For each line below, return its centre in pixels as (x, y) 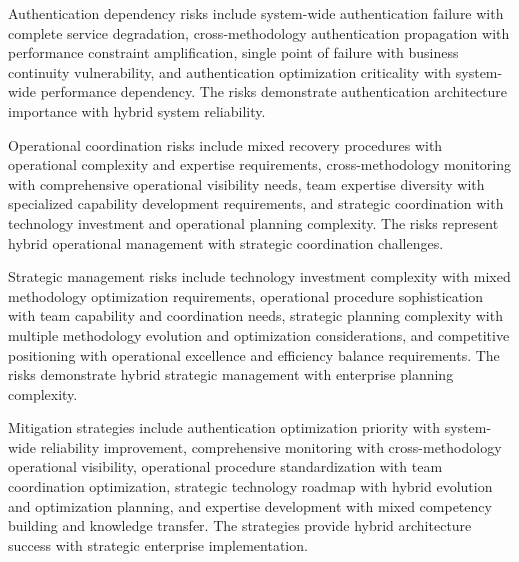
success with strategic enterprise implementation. (158, 544)
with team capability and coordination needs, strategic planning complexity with (255, 315)
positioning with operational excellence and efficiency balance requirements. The (254, 354)
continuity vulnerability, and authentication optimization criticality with (230, 71)
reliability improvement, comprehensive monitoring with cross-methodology (271, 446)
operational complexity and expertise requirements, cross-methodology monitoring (260, 164)
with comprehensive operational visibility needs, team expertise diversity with (246, 183)
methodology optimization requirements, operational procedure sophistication (245, 295)
